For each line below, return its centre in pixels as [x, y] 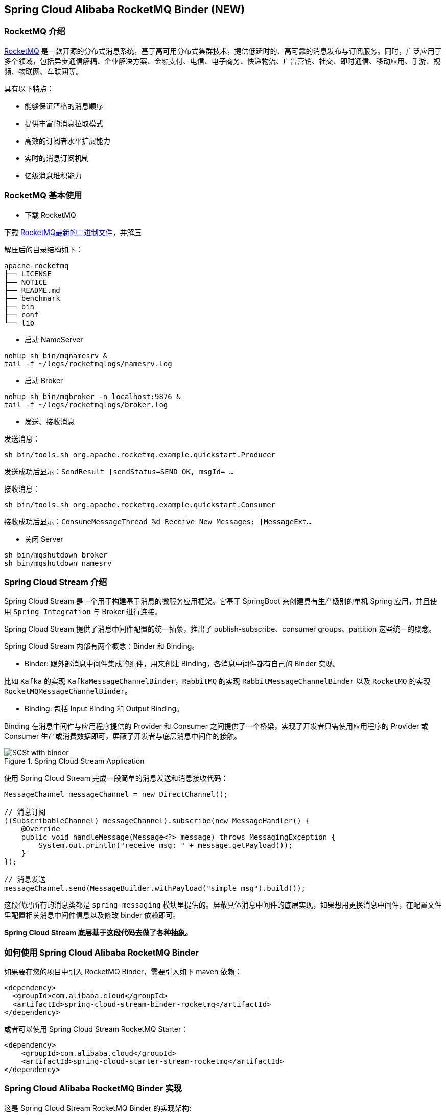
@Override [41, 829]
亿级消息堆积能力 [53, 175]
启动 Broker [44, 380]
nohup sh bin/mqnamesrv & [56, 355]
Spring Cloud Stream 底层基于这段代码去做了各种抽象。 [98, 933]
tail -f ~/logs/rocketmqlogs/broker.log [86, 404]
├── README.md [32, 290]
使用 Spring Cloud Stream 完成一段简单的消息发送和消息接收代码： [116, 778]
